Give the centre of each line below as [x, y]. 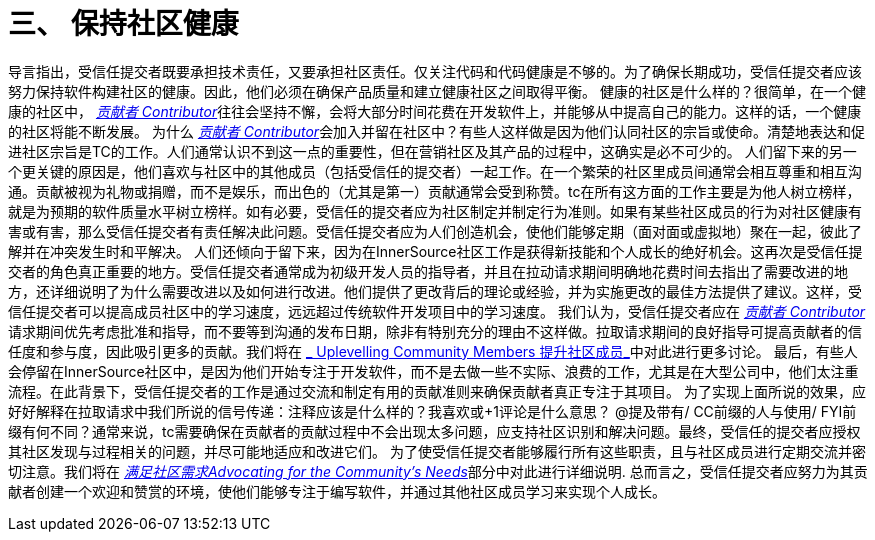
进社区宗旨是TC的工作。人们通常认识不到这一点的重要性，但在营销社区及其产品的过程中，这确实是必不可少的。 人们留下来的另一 [432, 151]
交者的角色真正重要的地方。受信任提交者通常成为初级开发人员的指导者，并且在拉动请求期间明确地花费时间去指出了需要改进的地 [428, 271]
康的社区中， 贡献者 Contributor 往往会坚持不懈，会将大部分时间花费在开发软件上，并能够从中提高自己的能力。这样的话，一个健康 [435, 111]
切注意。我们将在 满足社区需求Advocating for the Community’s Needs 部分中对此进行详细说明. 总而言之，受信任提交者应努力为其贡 [438, 471]
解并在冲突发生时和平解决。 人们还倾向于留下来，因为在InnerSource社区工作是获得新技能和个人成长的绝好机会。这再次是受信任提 [435, 251]
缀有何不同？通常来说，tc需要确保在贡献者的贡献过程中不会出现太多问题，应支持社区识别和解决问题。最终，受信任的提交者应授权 [434, 431]
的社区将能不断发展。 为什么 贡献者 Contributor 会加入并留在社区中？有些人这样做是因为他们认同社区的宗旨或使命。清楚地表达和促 [437, 131]
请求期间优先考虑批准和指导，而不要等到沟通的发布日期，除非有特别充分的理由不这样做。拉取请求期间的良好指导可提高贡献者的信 [435, 331]
